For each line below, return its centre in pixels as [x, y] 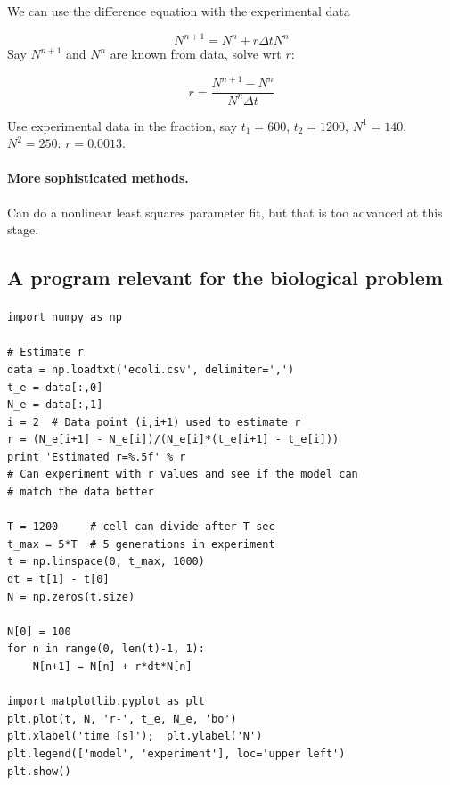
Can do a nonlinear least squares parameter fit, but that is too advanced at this [225, 212]
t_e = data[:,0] [55, 387]
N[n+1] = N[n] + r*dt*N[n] [112, 667]
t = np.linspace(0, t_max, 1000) [106, 562]
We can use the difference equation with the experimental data [179, 11]
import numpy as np [65, 318]
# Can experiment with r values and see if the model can [183, 474]
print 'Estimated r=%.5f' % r [97, 457]
